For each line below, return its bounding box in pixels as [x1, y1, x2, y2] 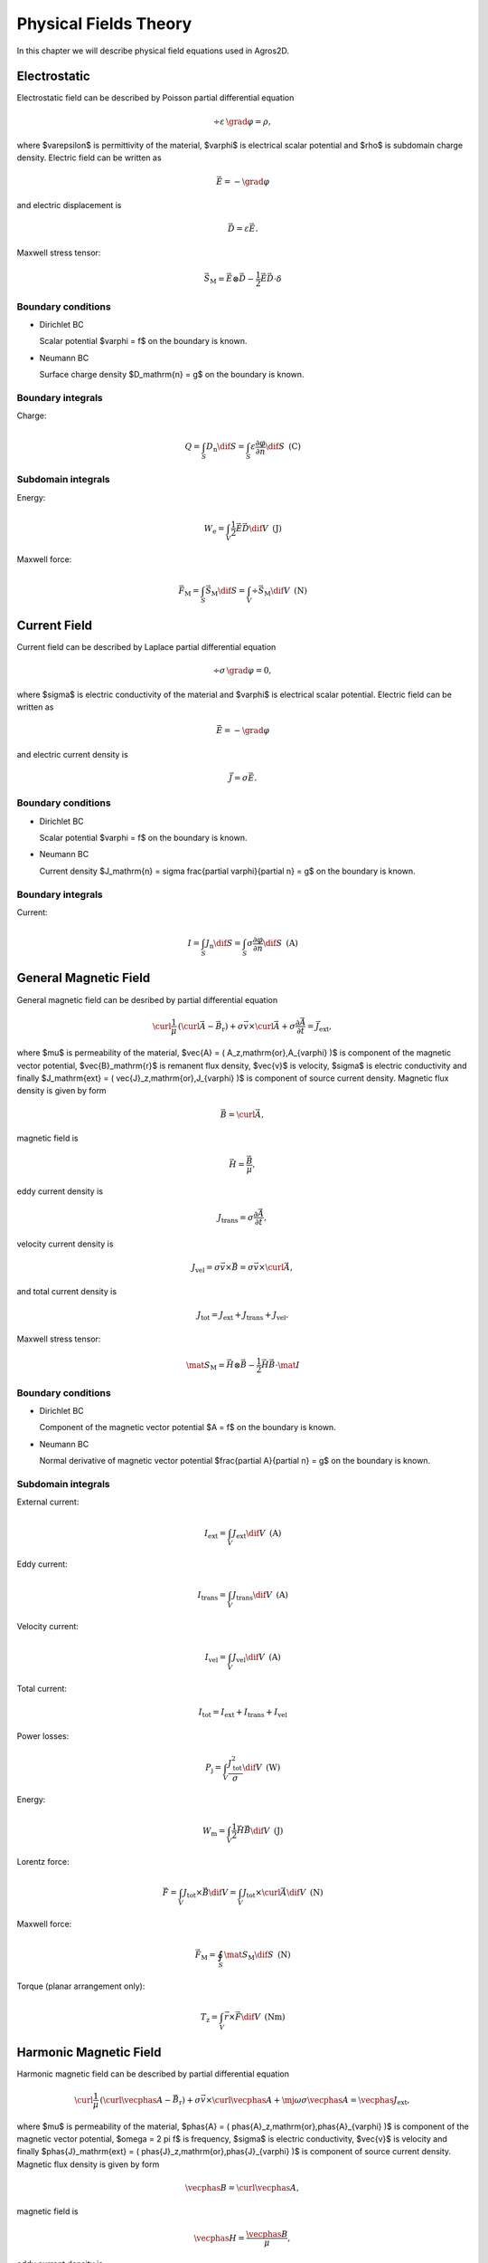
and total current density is [16, 1285, 117, 1296]
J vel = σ [191, 1263, 221, 1275]
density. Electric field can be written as [16, 152, 162, 163]
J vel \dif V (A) [231, 1652, 282, 1665]
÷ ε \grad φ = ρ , [212, 116, 271, 127]
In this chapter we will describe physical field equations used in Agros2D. [16, 45, 289, 56]
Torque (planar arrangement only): [16, 1981, 145, 1991]
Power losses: [16, 1730, 70, 1742]
